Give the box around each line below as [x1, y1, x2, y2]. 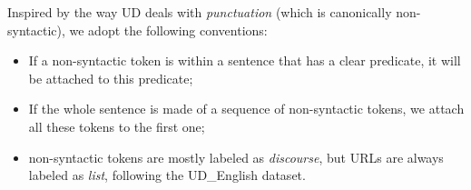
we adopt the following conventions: [69, 20, 268, 39]
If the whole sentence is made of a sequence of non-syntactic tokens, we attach [28, 99, 465, 118]
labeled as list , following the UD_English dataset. [28, 165, 306, 185]
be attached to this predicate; [28, 68, 193, 87]
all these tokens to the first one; [28, 116, 205, 135]
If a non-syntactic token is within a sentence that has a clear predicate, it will [28, 51, 461, 70]
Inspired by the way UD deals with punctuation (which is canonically [7, 3, 392, 21]
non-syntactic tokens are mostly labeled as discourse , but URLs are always [28, 147, 444, 166]
